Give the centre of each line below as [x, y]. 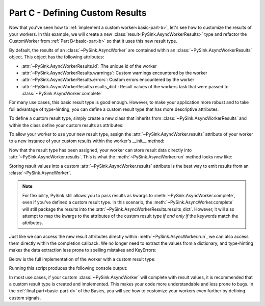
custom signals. [25, 298]
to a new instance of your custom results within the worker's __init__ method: [87, 141]
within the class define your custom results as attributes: [66, 125]
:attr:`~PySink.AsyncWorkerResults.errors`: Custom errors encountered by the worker [108, 80]
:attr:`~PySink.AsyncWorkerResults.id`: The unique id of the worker [89, 66]
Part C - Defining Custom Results [78, 13]
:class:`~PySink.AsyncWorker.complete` [62, 94]
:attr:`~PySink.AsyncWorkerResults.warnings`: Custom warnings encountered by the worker [114, 73]
